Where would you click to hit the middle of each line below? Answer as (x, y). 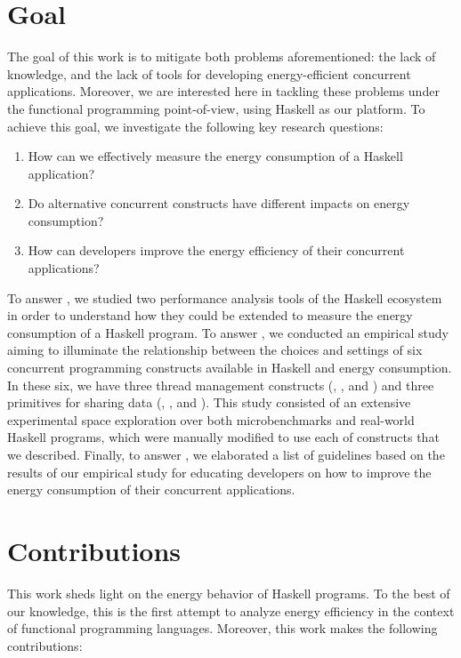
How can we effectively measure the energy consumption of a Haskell (215, 156)
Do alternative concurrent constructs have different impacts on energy (219, 203)
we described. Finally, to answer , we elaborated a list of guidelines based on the (226, 454)
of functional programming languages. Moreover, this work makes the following (222, 628)
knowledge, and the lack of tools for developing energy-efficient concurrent (209, 73)
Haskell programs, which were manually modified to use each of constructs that (223, 437)
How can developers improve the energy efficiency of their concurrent (216, 250)
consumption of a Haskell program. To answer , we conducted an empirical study (228, 332)
